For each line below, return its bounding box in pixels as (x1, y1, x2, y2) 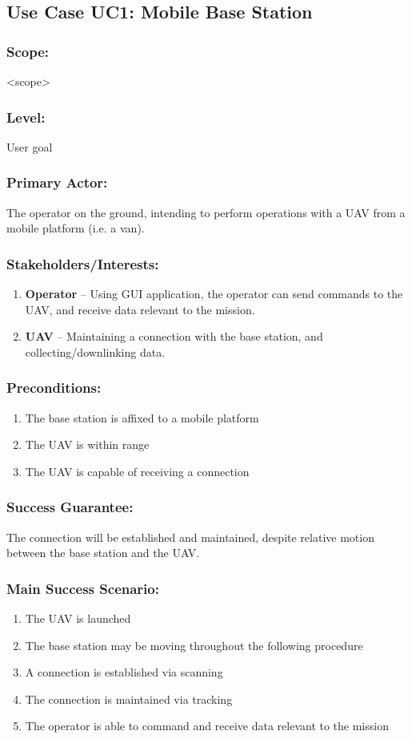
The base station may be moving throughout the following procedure (25, 636, 363, 653)
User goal (6, 138, 53, 155)
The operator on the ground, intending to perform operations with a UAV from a (6, 204, 406, 220)
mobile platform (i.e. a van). (6, 220, 145, 236)
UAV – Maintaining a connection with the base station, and (25, 328, 323, 345)
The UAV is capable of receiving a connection (25, 462, 250, 479)
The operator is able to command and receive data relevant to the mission (25, 717, 389, 734)
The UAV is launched (25, 610, 131, 627)
